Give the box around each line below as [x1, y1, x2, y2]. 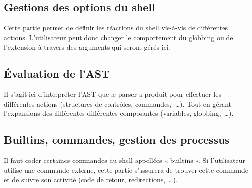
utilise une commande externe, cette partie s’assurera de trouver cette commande [4, 164, 249, 175]
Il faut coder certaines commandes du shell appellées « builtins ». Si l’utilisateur [4, 155, 245, 165]
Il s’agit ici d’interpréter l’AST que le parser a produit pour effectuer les [4, 89, 221, 99]
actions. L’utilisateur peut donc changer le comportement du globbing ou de [4, 32, 233, 42]
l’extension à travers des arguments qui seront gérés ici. [4, 42, 170, 52]
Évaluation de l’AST [4, 66, 110, 81]
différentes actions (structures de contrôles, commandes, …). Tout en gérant [4, 98, 232, 108]
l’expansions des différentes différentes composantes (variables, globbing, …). [4, 108, 234, 118]
